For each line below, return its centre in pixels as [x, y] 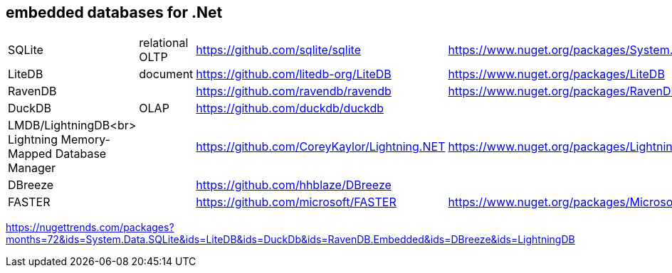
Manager [32, 168]
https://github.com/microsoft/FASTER [296, 202]
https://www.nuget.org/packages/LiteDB [556, 74]
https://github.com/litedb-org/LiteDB [294, 74]
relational [164, 43]
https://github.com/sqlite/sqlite [278, 50]
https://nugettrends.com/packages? [90, 227]
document [166, 74]
